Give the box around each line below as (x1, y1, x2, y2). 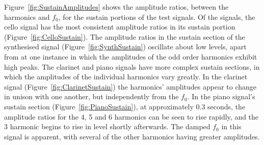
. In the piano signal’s (187, 91, 255, 102)
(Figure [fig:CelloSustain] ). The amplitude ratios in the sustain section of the (4, 31, 245, 42)
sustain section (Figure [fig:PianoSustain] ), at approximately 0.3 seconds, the (4, 101, 246, 111)
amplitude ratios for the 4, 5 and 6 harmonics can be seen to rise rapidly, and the (4, 111, 259, 122)
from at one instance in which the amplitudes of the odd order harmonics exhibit (4, 51, 257, 62)
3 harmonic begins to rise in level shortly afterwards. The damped (4, 121, 210, 132)
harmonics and (4, 11, 50, 22)
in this (221, 121, 242, 132)
